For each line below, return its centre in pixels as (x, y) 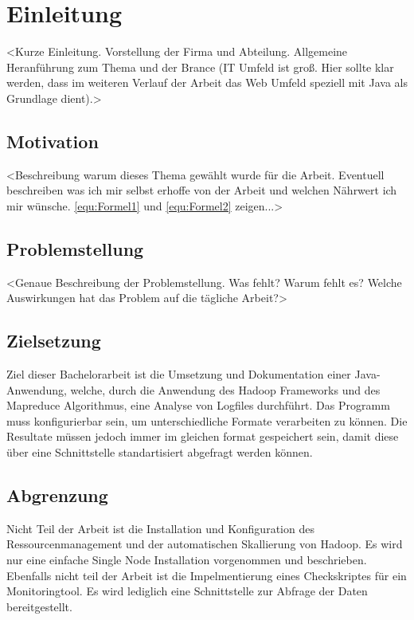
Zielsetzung (54, 341)
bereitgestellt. (39, 606)
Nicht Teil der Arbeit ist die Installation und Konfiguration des (160, 528)
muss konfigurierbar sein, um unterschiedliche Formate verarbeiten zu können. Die (207, 420)
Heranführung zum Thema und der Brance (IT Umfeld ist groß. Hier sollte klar (200, 67)
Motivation (53, 141)
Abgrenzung (57, 495)
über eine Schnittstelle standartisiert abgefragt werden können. (160, 452)
